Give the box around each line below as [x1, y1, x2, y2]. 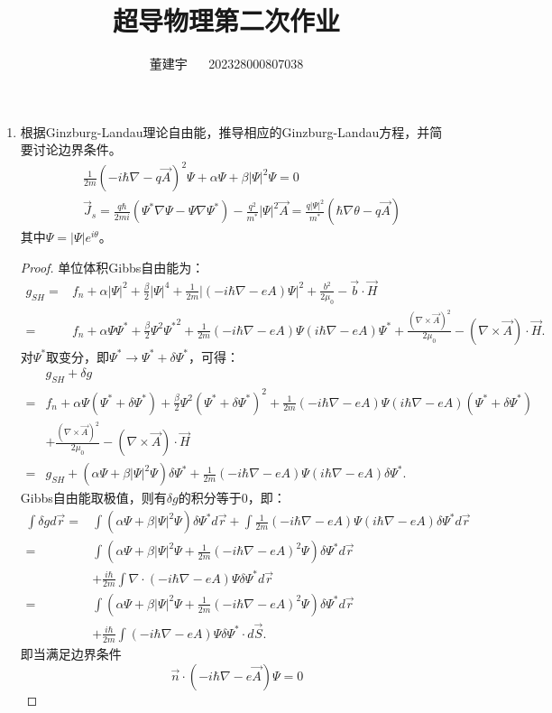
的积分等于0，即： [178, 488, 286, 507]
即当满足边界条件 [20, 644, 122, 662]
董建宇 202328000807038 [149, 54, 304, 73]
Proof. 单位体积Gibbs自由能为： [20, 258, 205, 277]
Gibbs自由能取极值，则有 [20, 488, 167, 507]
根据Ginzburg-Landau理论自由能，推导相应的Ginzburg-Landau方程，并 [20, 122, 430, 141]
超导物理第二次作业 [112, 2, 340, 39]
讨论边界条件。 [32, 140, 122, 159]
